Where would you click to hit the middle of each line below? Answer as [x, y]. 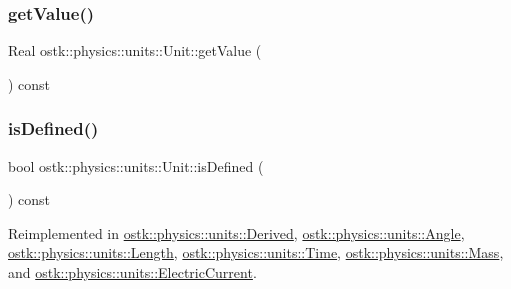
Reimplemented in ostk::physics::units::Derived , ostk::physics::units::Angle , [236, 232]
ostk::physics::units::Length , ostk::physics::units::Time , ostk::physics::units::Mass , [256, 252]
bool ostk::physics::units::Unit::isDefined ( [136, 165]
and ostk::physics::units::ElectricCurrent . [132, 272]
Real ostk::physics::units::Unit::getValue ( [135, 50]
